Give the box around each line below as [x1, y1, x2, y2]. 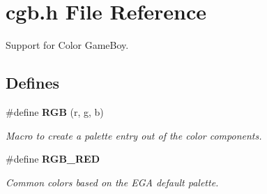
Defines [6, 72, 60, 94]
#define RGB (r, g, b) [6, 104, 104, 119]
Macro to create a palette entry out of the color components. [6, 128, 262, 142]
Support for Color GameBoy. [6, 38, 129, 52]
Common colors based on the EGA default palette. [6, 174, 219, 189]
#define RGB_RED [6, 151, 100, 166]
